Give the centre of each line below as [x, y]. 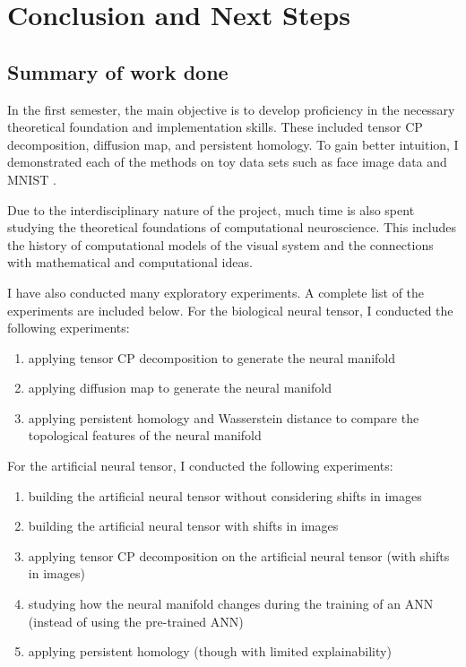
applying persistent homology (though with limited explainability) [210, 651]
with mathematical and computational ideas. [130, 262]
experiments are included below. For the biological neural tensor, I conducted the [230, 310]
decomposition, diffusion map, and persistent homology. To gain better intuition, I [233, 144]
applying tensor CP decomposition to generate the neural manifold [212, 357]
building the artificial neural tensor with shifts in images [183, 526]
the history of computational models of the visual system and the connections [220, 244]
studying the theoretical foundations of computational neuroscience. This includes [232, 227]
